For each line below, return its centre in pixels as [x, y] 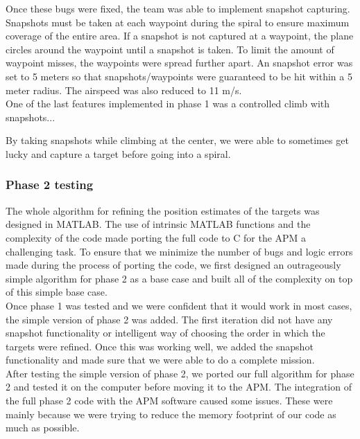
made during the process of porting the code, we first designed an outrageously [173, 265]
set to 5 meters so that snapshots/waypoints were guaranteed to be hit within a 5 [179, 76]
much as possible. [43, 428]
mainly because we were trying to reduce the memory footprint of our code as [171, 414]
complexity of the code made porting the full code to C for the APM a [156, 237]
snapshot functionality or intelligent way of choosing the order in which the [165, 333]
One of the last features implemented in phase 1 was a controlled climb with [168, 104]
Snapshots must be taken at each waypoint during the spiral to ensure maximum [178, 22]
